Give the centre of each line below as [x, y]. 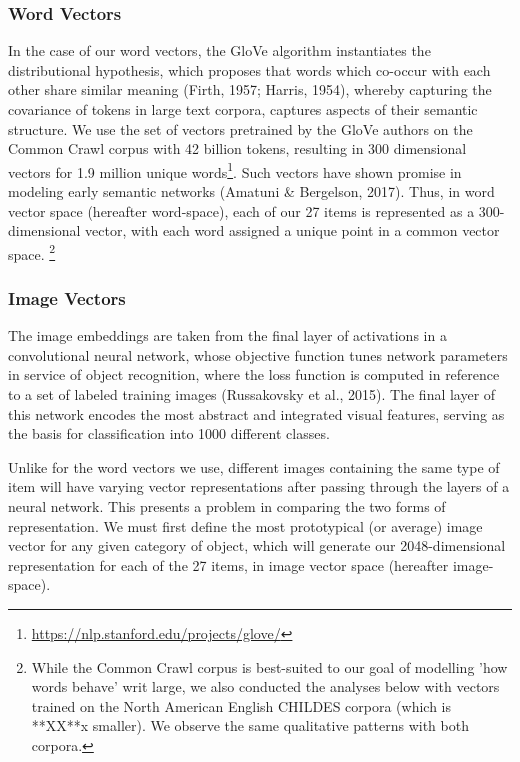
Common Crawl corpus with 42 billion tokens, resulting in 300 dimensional [237, 148]
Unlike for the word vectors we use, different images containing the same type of [254, 466]
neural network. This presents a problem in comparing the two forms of [227, 506]
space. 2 [32, 252]
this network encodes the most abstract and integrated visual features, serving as [256, 413]
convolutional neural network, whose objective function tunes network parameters [258, 354]
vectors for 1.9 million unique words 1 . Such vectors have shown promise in [235, 170]
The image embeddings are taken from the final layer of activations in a [227, 335]
